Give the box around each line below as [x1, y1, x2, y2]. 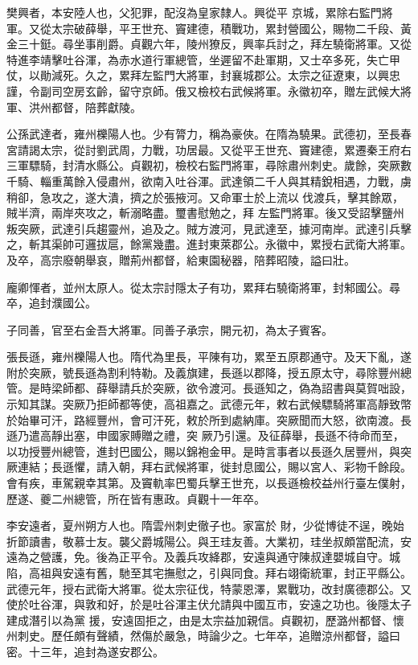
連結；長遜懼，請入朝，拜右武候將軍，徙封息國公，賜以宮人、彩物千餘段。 [17, 458, 412, 475]
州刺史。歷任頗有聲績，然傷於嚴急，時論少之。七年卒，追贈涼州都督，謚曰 [6, 627, 400, 644]
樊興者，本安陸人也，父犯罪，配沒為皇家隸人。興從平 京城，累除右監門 [6, 4, 382, 20]
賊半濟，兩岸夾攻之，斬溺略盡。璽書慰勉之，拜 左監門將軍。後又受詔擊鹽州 [6, 204, 404, 221]
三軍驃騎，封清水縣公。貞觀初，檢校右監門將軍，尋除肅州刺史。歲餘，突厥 [6, 157, 400, 174]
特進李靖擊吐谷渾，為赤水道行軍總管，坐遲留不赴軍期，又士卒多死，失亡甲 [6, 51, 400, 68]
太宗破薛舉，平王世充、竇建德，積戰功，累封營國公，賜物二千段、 [51, 19, 400, 36]
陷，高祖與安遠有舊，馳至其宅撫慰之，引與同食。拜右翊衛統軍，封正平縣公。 [6, 564, 412, 581]
